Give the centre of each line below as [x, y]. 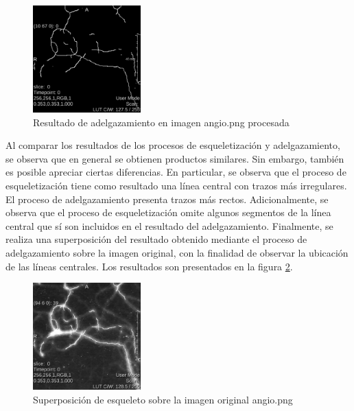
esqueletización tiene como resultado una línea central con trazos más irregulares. [176, 186]
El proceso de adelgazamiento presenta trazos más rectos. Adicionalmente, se [167, 199]
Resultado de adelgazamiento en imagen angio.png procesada [161, 122]
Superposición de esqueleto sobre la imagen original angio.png [163, 399]
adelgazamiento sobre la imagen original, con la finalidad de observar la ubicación [177, 253]
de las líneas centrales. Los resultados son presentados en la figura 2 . [149, 266]
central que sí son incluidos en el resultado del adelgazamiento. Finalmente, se [169, 225]
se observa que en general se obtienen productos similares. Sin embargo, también [175, 158]
